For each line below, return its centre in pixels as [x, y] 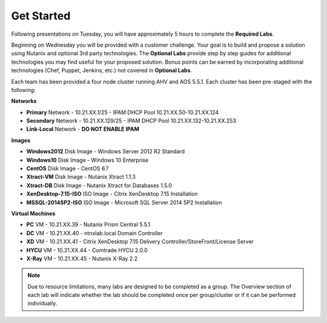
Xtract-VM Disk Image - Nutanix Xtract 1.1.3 [81, 177]
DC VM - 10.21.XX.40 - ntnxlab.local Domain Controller [94, 233]
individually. [42, 304]
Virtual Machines [33, 213]
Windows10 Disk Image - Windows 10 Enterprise [87, 160]
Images [21, 140]
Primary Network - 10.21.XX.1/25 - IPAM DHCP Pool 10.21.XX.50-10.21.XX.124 [123, 112]
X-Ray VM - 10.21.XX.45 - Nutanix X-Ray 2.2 [82, 258]
